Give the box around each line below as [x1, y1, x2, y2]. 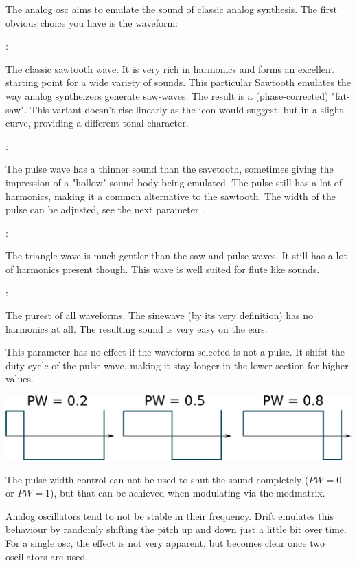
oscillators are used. [5, 549, 89, 563]
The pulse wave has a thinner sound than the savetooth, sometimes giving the [5, 162, 334, 176]
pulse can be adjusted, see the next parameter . [5, 202, 205, 217]
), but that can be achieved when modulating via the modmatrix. [50, 486, 325, 500]
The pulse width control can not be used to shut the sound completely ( [5, 472, 309, 486]
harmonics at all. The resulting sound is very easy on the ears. [5, 321, 268, 336]
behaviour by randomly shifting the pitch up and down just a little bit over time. [5, 522, 347, 536]
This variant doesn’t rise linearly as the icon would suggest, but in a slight [30, 102, 343, 116]
